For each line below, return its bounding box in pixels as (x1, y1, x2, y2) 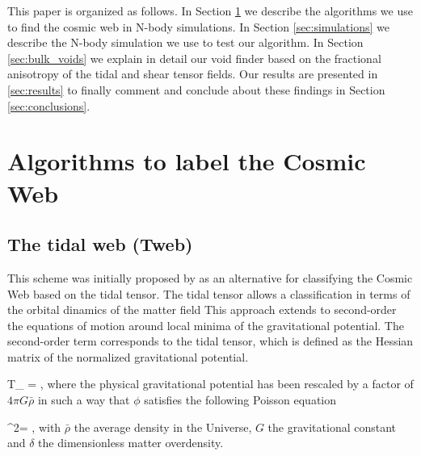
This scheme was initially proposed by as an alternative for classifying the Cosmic (7, 269, 413, 286)
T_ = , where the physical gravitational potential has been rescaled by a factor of (7, 375, 414, 392)
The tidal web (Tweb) (7, 232, 193, 257)
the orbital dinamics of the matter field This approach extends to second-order (7, 301, 397, 318)
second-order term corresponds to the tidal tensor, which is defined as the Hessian (7, 333, 414, 349)
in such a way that (37, 391, 130, 408)
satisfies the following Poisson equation (144, 391, 337, 408)
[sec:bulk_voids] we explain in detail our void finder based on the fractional (7, 49, 381, 66)
